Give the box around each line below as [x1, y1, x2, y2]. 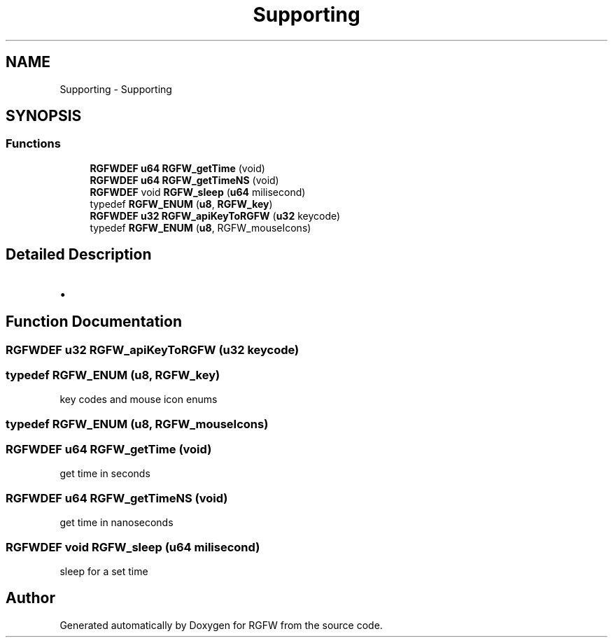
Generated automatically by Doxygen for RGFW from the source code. [59, 619, 383, 631]
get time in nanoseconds [59, 516, 174, 529]
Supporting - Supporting [59, 83, 172, 95]
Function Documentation [6, 313, 182, 331]
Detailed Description [6, 246, 152, 264]
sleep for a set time [59, 565, 148, 577]
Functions [6, 136, 61, 151]
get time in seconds [59, 467, 150, 480]
